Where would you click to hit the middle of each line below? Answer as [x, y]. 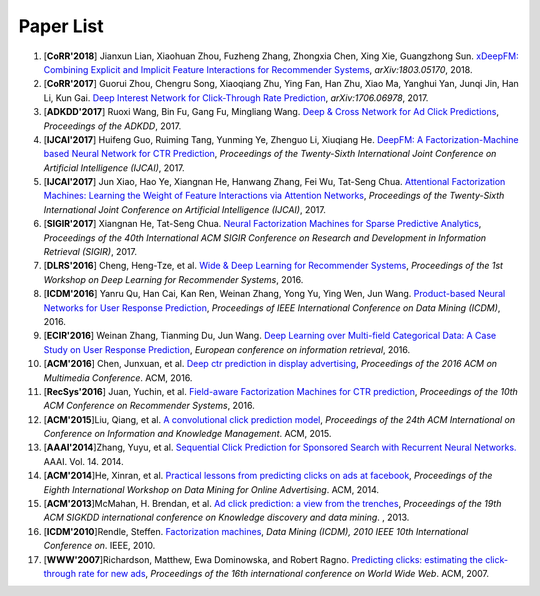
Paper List [61, 26]
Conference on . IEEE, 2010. [99, 546]
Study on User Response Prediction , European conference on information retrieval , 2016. [227, 349]
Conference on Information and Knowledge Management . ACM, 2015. [187, 434]
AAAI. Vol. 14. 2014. [83, 461]
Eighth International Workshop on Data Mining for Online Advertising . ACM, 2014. [211, 489]
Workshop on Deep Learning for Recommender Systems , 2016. [173, 279]
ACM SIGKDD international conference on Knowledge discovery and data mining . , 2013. [226, 517]
